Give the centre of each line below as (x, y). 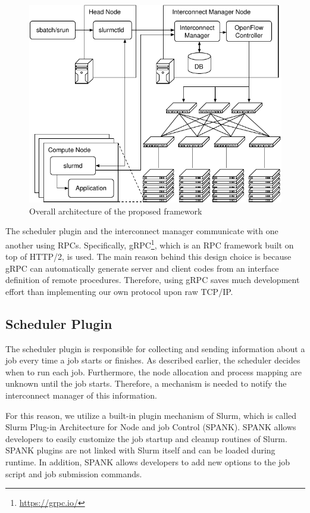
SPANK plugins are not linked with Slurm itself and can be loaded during (140, 450)
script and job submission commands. (74, 473)
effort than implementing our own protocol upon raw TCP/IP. (119, 291)
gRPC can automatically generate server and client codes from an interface (142, 268)
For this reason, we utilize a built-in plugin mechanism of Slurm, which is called (151, 415)
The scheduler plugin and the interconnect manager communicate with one (142, 231)
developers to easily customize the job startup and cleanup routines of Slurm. (146, 438)
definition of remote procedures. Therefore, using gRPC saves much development (153, 280)
